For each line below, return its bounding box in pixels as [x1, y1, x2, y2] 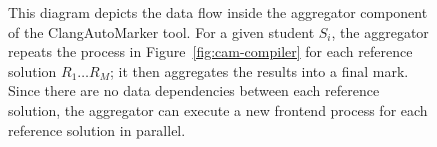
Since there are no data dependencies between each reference [8, 80, 380, 101]
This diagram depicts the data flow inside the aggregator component [8, 2, 428, 22]
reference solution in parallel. [8, 119, 186, 140]
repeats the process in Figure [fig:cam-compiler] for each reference [8, 41, 413, 62]
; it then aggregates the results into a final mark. [109, 60, 409, 81]
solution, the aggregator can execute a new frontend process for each [8, 99, 428, 120]
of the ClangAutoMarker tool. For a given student [8, 21, 315, 42]
